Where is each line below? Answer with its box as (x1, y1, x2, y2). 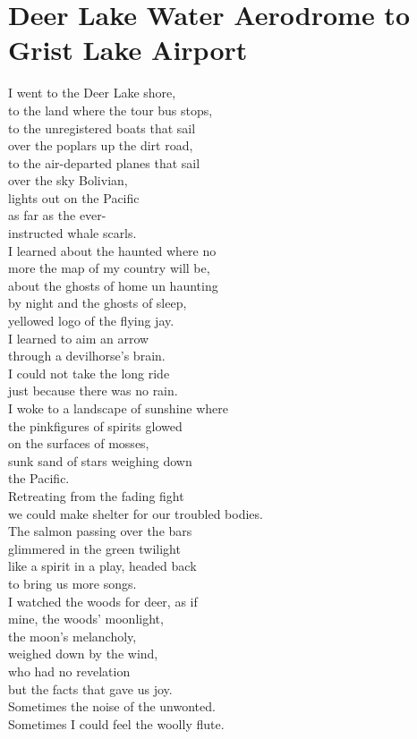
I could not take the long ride (8, 363, 170, 382)
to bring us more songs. (8, 573, 137, 592)
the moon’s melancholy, (8, 626, 137, 645)
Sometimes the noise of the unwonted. (8, 697, 216, 716)
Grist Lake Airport (8, 31, 248, 68)
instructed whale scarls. (8, 224, 137, 242)
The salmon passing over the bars (8, 522, 192, 540)
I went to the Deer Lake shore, (8, 83, 176, 102)
